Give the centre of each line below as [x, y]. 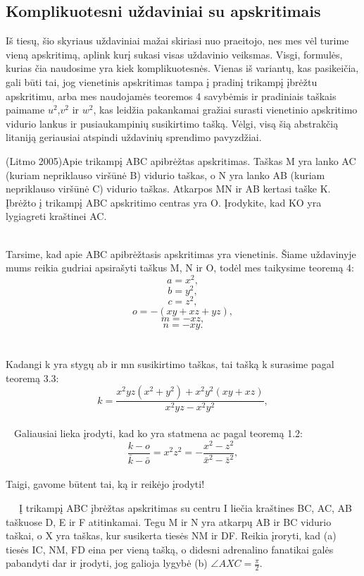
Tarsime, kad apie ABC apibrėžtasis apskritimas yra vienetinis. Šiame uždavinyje [181, 253]
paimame [25, 110]
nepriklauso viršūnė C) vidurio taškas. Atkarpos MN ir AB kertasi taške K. [168, 189]
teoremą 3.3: [32, 378]
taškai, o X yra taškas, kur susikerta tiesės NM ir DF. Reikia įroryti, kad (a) [171, 535]
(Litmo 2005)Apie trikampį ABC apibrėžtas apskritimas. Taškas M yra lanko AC [181, 160]
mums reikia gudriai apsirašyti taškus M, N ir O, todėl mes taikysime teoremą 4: [180, 268]
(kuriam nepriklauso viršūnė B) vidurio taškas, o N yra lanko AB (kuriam [165, 174]
